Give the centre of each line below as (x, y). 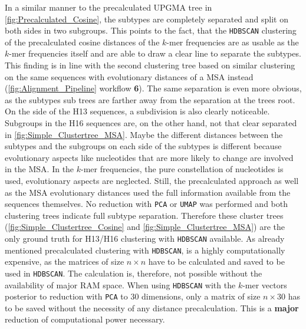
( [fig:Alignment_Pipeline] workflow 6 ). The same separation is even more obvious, (153, 88)
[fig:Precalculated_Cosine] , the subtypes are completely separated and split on (147, 19)
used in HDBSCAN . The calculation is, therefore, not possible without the (134, 273)
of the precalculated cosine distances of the (82, 42)
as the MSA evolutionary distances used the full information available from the (148, 192)
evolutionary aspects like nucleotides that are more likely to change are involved (149, 157)
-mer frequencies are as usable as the (233, 42)
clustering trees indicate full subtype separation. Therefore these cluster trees (144, 215)
